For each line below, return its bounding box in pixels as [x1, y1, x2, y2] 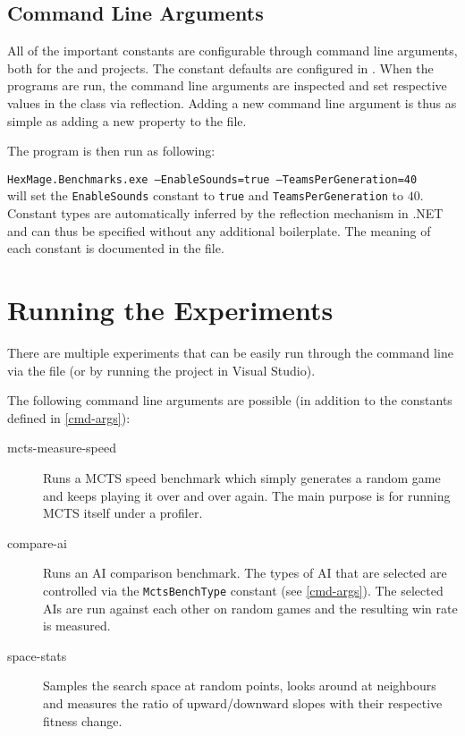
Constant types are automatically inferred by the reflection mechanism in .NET [7, 204, 444, 223]
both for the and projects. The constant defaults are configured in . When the [7, 58, 434, 77]
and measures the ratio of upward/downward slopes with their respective [43, 693, 443, 712]
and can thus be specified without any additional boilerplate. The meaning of [7, 221, 431, 240]
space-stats [7, 646, 67, 664]
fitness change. [43, 711, 123, 730]
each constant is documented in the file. [7, 239, 224, 258]
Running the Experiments [7, 292, 334, 328]
